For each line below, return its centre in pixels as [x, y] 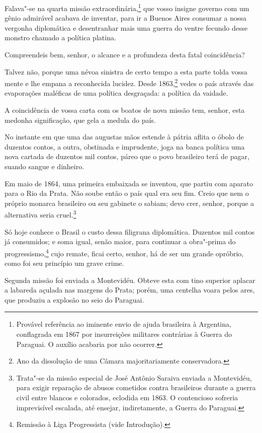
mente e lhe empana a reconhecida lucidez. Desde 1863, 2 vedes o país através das [129, 82]
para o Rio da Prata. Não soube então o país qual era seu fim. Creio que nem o [127, 193]
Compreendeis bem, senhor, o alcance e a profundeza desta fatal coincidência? [125, 55]
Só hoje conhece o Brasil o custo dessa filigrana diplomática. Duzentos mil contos [130, 231]
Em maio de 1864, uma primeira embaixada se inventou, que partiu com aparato [129, 183]
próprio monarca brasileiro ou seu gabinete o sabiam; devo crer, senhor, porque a [129, 203]
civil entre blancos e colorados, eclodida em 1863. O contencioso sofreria [127, 398]
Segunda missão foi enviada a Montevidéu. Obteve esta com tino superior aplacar [130, 280]
